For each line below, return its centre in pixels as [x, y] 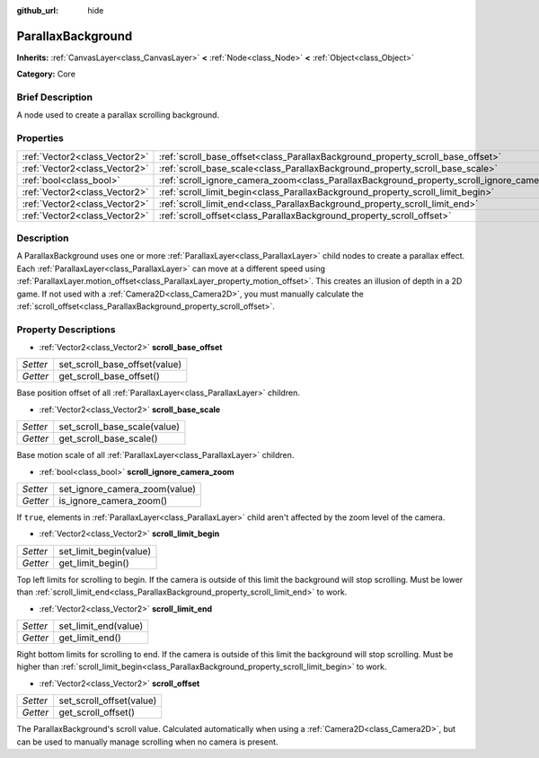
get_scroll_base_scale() [108, 438]
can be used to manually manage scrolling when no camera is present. [147, 742]
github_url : [37, 10]
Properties [40, 138]
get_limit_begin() [94, 563]
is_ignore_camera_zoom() [113, 500]
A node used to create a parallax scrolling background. [118, 115]
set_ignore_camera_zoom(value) [128, 489]
